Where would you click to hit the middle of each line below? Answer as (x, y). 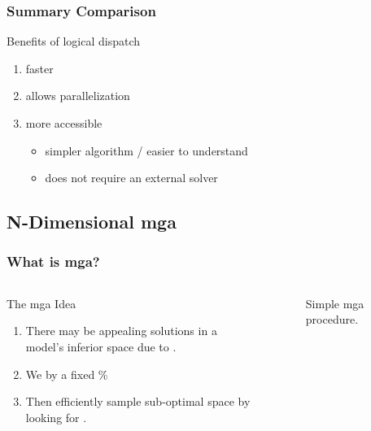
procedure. (332, 319)
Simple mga (335, 303)
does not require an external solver (131, 178)
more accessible (64, 123)
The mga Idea (41, 303)
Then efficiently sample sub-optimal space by (138, 401)
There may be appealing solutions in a (121, 331)
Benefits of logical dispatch (74, 41)
